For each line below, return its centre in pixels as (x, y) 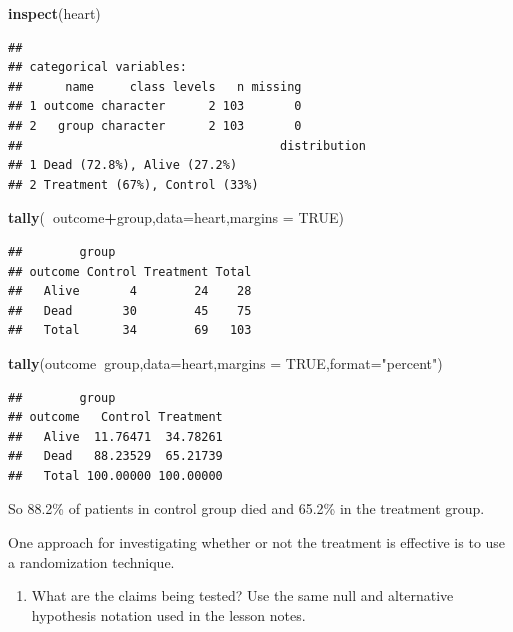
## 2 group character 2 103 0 (155, 125)
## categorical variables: (97, 67)
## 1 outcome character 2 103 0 (155, 106)
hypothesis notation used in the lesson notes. (168, 614)
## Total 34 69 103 (130, 330)
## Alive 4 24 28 (130, 291)
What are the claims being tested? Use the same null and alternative (242, 595)
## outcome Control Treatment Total (130, 271)
